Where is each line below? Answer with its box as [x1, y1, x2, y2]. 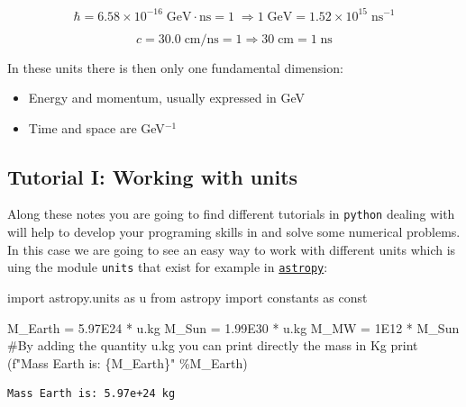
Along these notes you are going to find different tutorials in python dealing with [7, 204, 455, 223]
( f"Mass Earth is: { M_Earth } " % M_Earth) [7, 353, 248, 372]
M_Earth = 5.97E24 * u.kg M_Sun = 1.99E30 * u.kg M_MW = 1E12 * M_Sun [7, 318, 460, 337]
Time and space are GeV [28, 118, 165, 137]
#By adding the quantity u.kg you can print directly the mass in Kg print [7, 336, 418, 355]
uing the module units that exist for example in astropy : [7, 258, 328, 276]
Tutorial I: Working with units [7, 162, 298, 190]
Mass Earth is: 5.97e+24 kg [7, 387, 176, 401]
